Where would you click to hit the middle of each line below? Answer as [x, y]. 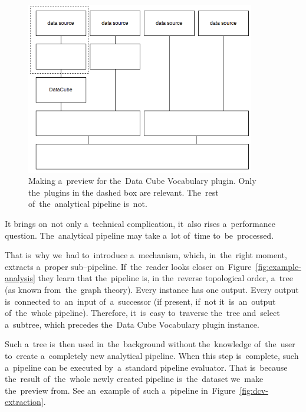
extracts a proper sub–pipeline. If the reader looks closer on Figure [128, 266]
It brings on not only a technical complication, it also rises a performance [140, 224]
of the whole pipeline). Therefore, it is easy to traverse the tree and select [142, 313]
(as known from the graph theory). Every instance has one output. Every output [152, 290]
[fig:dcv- [254, 390]
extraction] [24, 402]
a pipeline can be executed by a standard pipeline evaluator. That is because [146, 367]
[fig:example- [278, 266]
